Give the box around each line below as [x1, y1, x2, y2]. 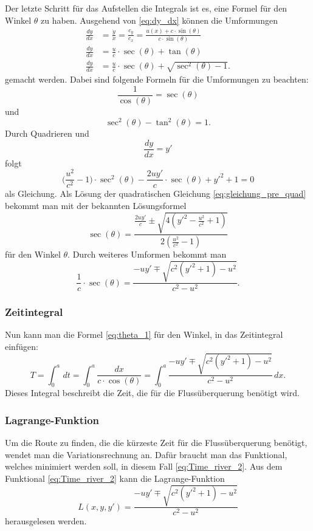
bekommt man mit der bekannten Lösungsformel [5, 199, 187, 212]
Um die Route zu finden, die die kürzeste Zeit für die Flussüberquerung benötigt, [5, 436, 308, 449]
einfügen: [5, 340, 38, 353]
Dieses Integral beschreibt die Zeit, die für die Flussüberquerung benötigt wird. [5, 386, 300, 399]
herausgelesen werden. [5, 515, 87, 527]
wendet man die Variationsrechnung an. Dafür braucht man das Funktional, [5, 448, 287, 461]
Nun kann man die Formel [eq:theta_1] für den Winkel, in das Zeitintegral [5, 328, 283, 341]
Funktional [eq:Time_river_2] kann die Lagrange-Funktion [5, 472, 225, 485]
